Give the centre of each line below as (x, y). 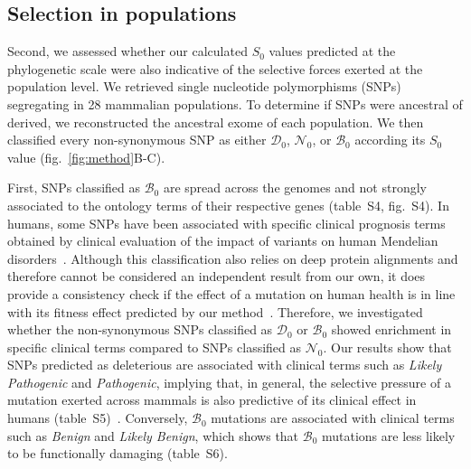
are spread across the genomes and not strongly (295, 188)
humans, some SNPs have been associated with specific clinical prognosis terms (226, 223)
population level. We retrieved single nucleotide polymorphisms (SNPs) (204, 86)
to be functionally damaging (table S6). (118, 453)
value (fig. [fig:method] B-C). (86, 157)
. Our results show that (387, 347)
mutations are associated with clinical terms (333, 418)
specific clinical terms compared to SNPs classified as (155, 347)
